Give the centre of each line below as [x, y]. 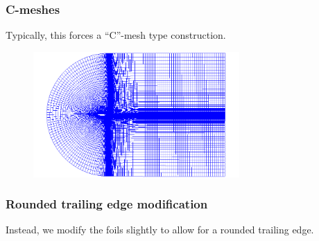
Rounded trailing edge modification [107, 204]
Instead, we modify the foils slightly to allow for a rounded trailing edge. [160, 230]
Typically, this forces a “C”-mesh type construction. [116, 35]
